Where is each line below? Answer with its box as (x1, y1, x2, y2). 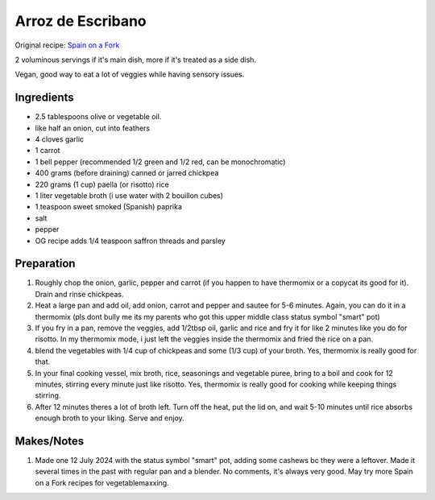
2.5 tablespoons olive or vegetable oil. (35, 112, 162, 122)
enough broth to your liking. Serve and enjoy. (35, 413, 184, 423)
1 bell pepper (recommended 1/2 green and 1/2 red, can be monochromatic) (35, 157, 286, 167)
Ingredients (14, 91, 74, 105)
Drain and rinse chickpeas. (35, 289, 124, 299)
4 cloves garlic (35, 134, 85, 144)
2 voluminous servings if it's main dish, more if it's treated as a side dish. (14, 55, 257, 64)
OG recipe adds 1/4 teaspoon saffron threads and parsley (35, 236, 226, 246)
